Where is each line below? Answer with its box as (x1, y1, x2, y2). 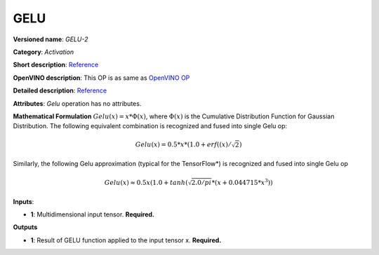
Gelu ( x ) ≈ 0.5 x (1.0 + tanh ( (104, 179, 189, 186)
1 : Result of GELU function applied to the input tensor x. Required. (30, 235, 222, 244)
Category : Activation (13, 48, 74, 56)
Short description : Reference (13, 60, 99, 69)
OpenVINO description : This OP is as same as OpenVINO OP (13, 74, 190, 82)
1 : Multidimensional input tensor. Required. (30, 210, 154, 219)
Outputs (13, 223, 38, 231)
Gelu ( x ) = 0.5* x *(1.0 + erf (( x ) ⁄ (135, 141, 231, 149)
